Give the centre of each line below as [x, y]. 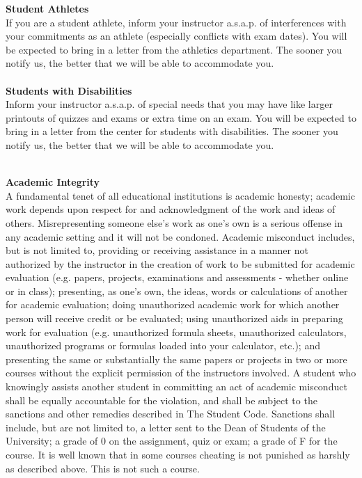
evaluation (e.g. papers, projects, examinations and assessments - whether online [177, 277]
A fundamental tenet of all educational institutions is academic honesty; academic [180, 195]
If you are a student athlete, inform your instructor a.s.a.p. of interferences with [176, 22]
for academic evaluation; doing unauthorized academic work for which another [173, 304]
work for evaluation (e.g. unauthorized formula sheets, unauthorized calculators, [176, 332]
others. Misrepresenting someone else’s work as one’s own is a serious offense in [174, 222]
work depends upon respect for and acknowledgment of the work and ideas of [171, 209]
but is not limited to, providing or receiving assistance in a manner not [157, 250]
